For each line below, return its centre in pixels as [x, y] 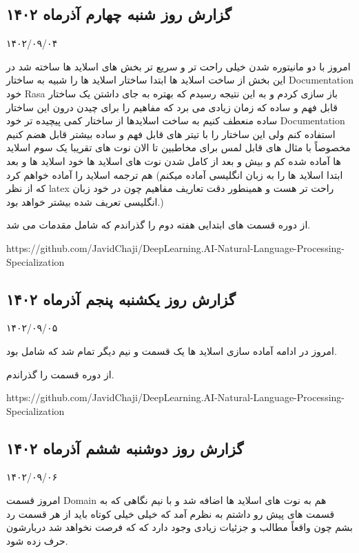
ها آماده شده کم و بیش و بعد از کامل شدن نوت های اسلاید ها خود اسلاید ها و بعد [174, 161]
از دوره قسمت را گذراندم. [60, 374]
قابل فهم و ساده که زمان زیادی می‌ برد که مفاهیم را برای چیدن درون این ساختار [172, 107]
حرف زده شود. [37, 540]
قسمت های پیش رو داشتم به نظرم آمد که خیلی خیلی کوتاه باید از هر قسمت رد [171, 513]
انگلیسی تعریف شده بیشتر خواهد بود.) [85, 201]
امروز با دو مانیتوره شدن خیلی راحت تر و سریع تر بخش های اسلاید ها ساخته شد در [178, 66]
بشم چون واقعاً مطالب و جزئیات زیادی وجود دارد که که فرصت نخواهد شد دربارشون [180, 527]
